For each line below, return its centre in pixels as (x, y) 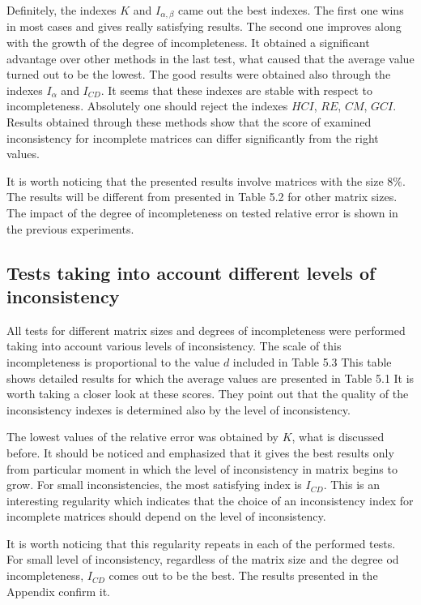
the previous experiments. (70, 228)
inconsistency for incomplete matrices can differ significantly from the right (193, 137)
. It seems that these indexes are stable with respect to (237, 90)
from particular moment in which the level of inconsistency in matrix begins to (202, 468)
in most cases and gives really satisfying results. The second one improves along (204, 26)
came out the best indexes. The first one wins (291, 10)
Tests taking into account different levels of (191, 272)
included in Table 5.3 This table (312, 361)
